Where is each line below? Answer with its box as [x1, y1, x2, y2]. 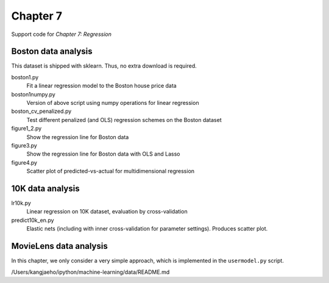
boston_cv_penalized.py [11, 107, 72, 115]
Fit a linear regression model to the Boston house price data [26, 82, 177, 90]
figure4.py [11, 159, 38, 166]
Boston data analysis [11, 46, 93, 57]
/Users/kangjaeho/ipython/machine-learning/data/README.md [11, 268, 170, 276]
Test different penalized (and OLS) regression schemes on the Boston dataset [26, 116, 222, 123]
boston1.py [11, 73, 39, 81]
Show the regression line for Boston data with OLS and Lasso [26, 150, 180, 158]
